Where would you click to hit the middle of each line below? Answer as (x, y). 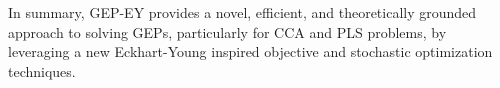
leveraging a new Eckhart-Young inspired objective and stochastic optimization (250, 51)
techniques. (42, 70)
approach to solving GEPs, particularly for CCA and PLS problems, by (227, 31)
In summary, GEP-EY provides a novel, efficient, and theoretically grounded (242, 12)
